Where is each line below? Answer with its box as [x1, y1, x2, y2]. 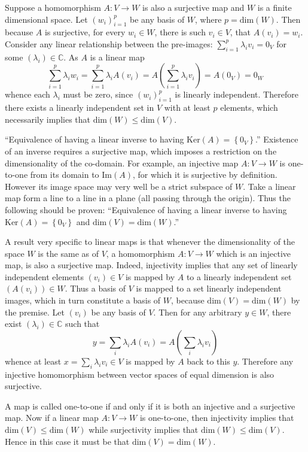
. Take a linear [243, 180, 296, 192]
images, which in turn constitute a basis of [5, 294, 161, 307]
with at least [164, 101, 211, 114]
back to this [187, 354, 230, 367]
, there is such [154, 26, 206, 38]
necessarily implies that [5, 113, 90, 125]
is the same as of [38, 247, 99, 259]
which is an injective [216, 247, 291, 259]
